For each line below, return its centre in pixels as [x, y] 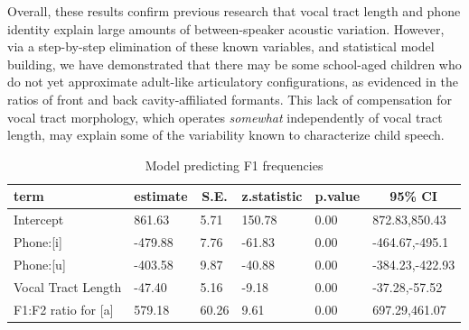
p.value [338, 196]
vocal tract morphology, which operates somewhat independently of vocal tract [225, 117]
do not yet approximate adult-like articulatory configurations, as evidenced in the [233, 82]
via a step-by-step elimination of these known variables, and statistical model [221, 46]
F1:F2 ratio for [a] [64, 309]
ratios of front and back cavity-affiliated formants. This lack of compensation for [230, 99]
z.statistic [272, 196]
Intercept [39, 220]
